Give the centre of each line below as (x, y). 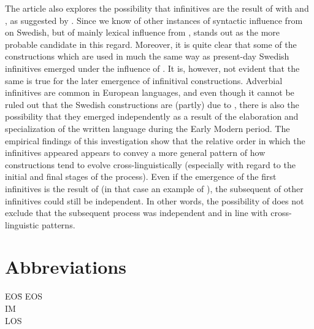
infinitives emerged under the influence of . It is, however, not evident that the (152, 68)
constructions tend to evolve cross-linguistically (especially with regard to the (150, 164)
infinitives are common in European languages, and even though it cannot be (150, 92)
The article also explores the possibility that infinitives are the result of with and (157, 8)
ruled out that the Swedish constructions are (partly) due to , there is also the (152, 104)
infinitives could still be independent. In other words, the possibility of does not (155, 200)
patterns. (58, 224)
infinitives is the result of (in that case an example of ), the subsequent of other (154, 188)
